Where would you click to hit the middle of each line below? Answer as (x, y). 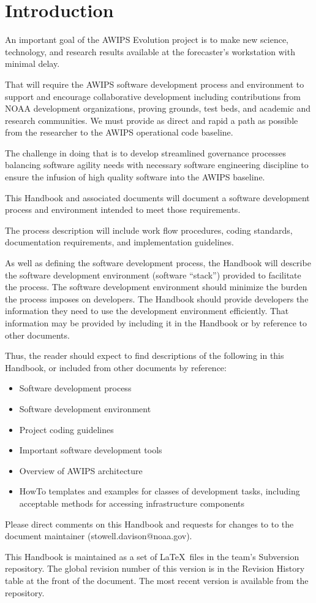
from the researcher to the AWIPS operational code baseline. (119, 132)
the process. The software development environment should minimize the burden (156, 287)
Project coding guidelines (66, 429)
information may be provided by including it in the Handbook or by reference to (156, 323)
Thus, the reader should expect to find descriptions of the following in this (145, 355)
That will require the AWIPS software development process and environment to (155, 84)
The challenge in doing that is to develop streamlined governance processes (145, 152)
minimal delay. (32, 63)
